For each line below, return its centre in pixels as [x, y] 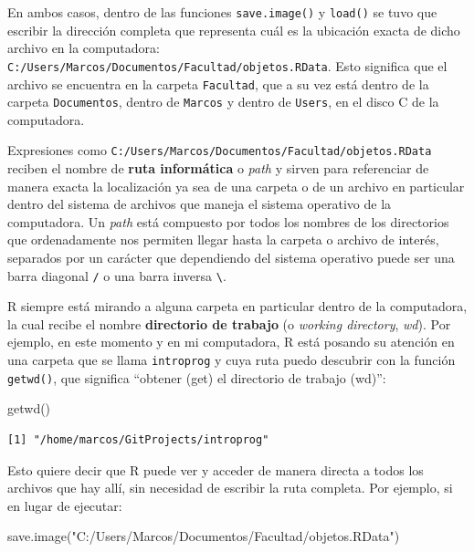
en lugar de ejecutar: [65, 505]
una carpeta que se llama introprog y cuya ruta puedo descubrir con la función [232, 360]
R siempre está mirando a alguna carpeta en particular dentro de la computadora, [237, 306]
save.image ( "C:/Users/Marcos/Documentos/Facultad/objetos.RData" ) [204, 536]
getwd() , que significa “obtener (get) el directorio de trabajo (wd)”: [197, 377]
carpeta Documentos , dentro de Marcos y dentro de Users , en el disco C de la [223, 102]
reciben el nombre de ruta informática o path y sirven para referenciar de [218, 168]
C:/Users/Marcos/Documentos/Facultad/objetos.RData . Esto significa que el [227, 65]
